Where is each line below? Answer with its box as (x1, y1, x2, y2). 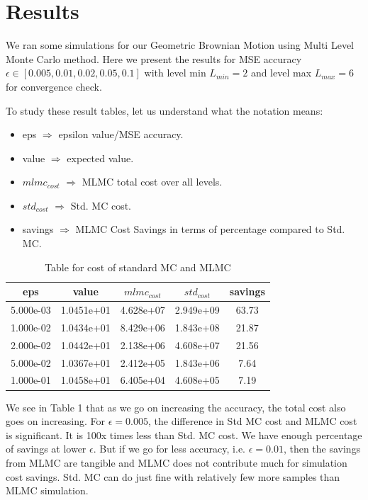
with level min (144, 65, 206, 80)
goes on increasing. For (6, 414, 106, 428)
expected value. (67, 150, 134, 165)
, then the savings (283, 441, 361, 456)
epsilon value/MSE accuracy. (58, 127, 184, 142)
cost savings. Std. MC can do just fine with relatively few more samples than (6, 469, 340, 484)
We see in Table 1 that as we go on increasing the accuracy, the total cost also (6, 399, 346, 414)
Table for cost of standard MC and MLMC (45, 259, 231, 274)
